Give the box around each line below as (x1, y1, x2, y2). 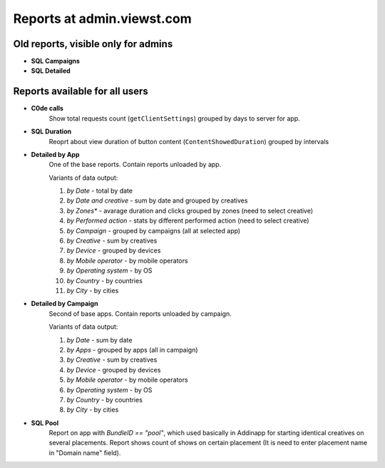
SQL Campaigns (31, 57, 80, 66)
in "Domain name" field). (48, 448, 121, 457)
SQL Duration (31, 127, 71, 136)
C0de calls (31, 104, 64, 113)
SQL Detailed (31, 66, 71, 75)
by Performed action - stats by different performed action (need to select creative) (66, 216, 309, 225)
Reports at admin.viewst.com (13, 11, 192, 26)
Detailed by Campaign (31, 300, 98, 308)
